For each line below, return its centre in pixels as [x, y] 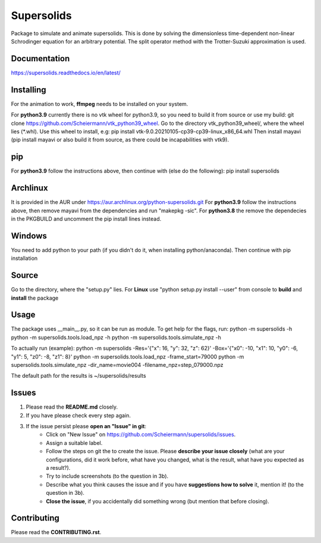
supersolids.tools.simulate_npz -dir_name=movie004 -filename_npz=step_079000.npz [117, 365]
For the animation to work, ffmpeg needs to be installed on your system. [100, 103]
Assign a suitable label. [74, 442]
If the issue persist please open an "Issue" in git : [86, 426]
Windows [29, 236]
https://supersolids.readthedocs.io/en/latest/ [66, 73]
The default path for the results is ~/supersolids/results [78, 376]
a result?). [58, 468]
